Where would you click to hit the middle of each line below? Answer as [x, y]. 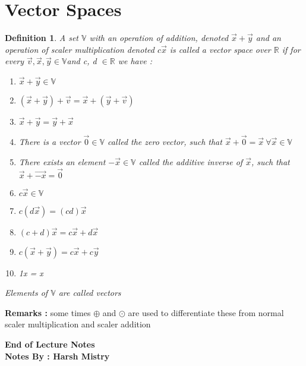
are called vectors [90, 293]
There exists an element [62, 161]
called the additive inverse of [191, 161]
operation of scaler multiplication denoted [80, 49]
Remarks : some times [48, 312]
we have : [135, 61]
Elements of [26, 293]
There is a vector [50, 142]
